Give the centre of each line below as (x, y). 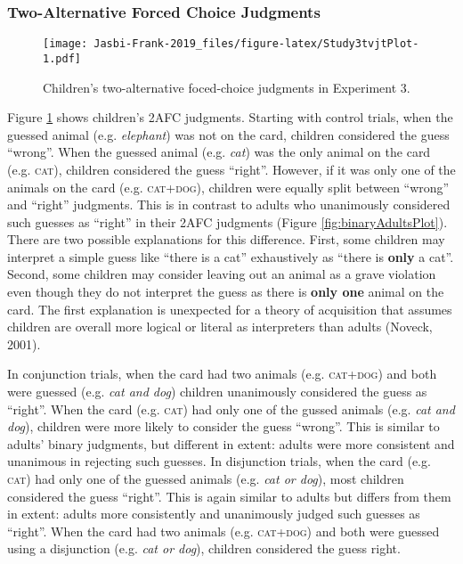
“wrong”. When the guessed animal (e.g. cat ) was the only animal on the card (219, 152)
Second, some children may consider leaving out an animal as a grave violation (222, 274)
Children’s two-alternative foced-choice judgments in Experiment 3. (227, 87)
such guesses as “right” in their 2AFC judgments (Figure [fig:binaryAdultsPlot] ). (227, 221)
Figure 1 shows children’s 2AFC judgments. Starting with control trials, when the (230, 117)
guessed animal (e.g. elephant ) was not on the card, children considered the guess (228, 134)
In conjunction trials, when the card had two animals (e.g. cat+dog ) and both (222, 374)
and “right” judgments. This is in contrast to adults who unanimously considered (229, 204)
